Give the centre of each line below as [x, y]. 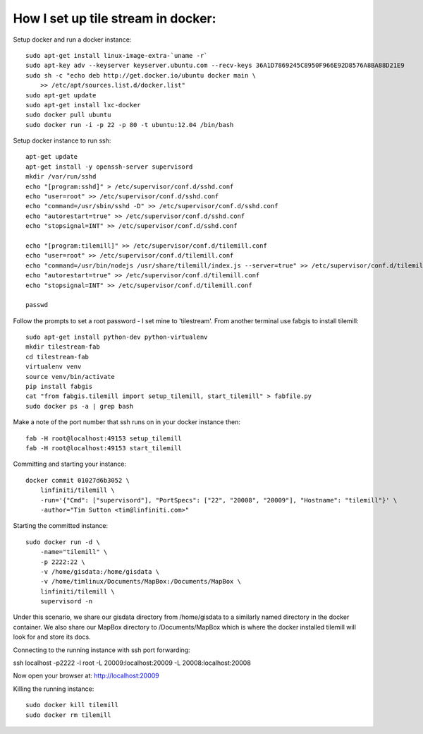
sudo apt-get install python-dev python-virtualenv [117, 337]
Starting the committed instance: [61, 526]
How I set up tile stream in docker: [115, 18]
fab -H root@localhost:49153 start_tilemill [104, 448]
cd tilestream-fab [57, 357]
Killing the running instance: [54, 689]
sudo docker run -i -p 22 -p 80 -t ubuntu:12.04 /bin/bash [130, 125]
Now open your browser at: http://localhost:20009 [86, 676]
